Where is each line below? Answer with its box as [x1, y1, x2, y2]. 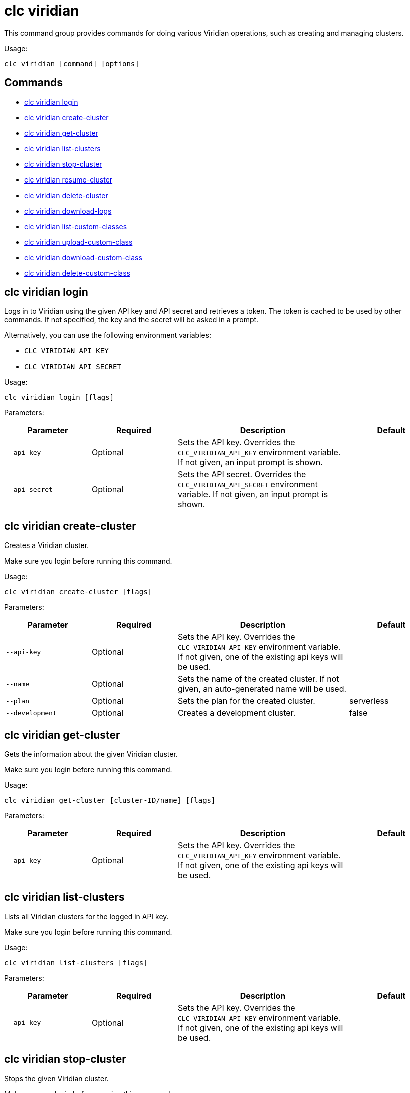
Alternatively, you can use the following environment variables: [4, 331, 212, 340]
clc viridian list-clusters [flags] [4, 958, 148, 967]
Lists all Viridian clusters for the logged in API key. [4, 912, 169, 921]
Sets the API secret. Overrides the [178, 469, 306, 480]
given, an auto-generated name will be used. [178, 684, 347, 694]
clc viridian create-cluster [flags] [4, 588, 152, 596]
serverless [349, 696, 389, 706]
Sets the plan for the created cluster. [178, 696, 315, 706]
